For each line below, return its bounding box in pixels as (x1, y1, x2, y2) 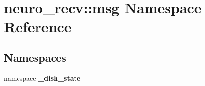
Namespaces (4, 50, 66, 65)
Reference (4, 17, 72, 36)
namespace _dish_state (4, 72, 81, 83)
